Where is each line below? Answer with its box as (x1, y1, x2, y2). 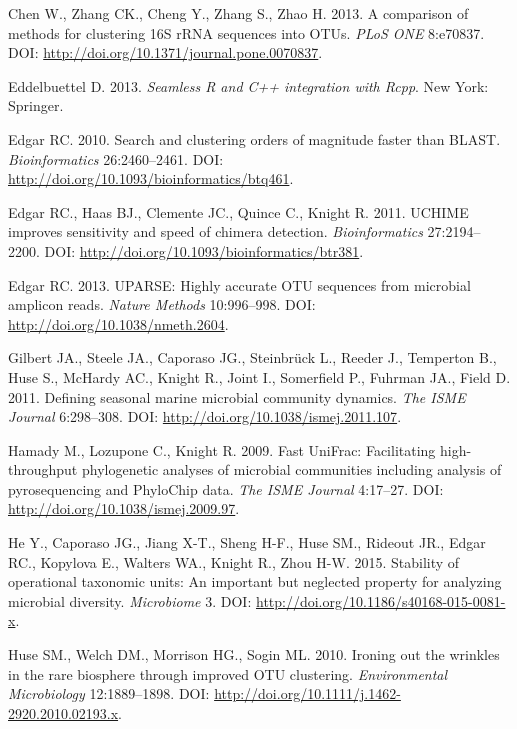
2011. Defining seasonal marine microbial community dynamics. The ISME (8, 386, 466, 407)
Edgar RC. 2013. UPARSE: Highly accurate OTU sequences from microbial (8, 274, 471, 295)
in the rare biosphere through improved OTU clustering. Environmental (8, 663, 448, 684)
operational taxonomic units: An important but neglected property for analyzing (8, 571, 502, 592)
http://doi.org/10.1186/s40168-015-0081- (255, 590, 506, 611)
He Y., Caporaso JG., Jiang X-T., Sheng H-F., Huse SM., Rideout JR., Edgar (8, 532, 486, 553)
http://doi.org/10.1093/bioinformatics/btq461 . (8, 168, 294, 189)
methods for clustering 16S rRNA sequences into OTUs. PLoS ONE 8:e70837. (8, 22, 485, 43)
